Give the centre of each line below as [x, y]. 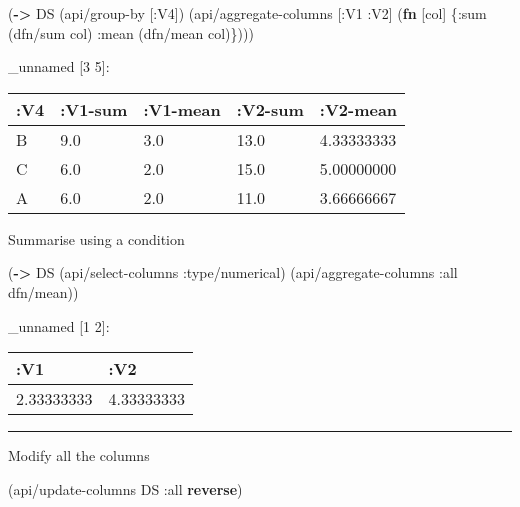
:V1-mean [182, 109]
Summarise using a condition [96, 238]
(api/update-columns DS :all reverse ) [125, 488]
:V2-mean [358, 109]
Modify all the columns [79, 455]
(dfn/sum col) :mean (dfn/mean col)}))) [131, 32]
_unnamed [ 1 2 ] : [59, 325]
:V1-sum [94, 109]
